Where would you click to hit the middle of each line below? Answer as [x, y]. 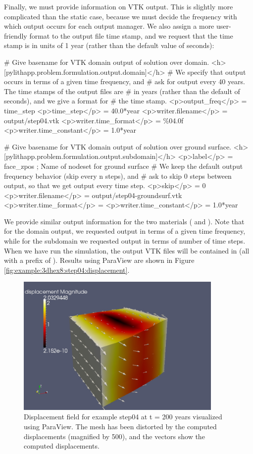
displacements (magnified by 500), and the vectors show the [114, 436]
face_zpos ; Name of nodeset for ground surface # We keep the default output [124, 166]
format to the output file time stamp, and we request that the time [131, 35]
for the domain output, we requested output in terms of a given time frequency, [125, 231]
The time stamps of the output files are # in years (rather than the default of [122, 91]
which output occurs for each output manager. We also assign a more [109, 26]
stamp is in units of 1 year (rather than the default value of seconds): [109, 45]
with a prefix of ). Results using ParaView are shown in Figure [99, 260]
